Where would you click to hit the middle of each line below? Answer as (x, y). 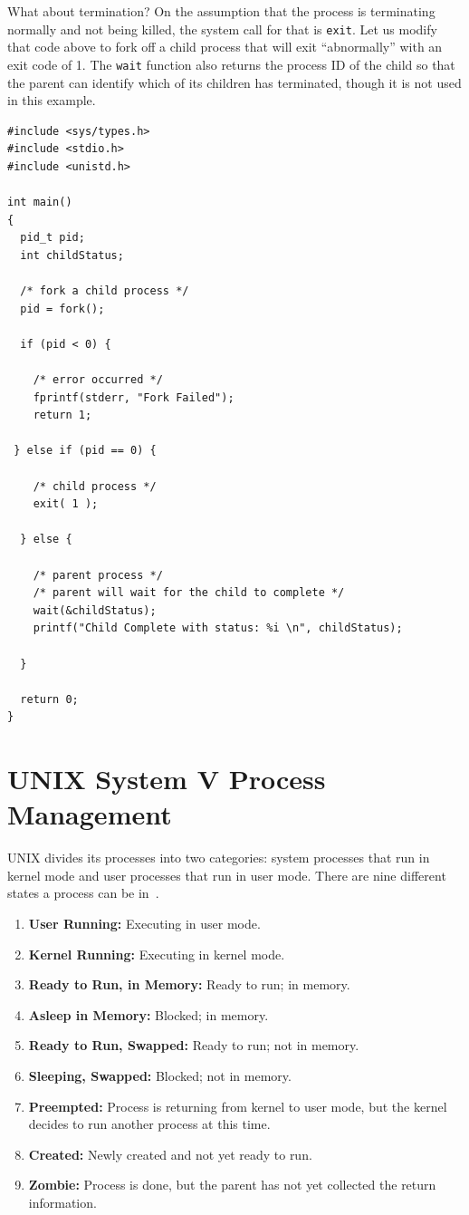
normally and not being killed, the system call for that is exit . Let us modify (222, 29)
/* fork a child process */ (105, 291)
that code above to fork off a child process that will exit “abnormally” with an (225, 47)
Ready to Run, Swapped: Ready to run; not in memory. (194, 1045)
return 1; (62, 415)
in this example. (52, 100)
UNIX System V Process (167, 779)
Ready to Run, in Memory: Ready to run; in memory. (189, 984)
